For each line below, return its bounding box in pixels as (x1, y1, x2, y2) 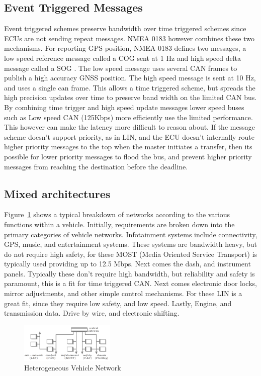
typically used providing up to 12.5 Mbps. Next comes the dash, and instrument (4, 258, 251, 269)
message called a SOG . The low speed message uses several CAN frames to (4, 62, 237, 73)
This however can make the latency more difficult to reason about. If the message (4, 122, 255, 132)
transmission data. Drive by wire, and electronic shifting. (4, 308, 180, 318)
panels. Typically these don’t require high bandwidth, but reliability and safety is (4, 268, 255, 278)
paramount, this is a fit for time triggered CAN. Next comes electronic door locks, (4, 278, 257, 289)
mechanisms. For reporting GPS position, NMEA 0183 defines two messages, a (4, 43, 246, 53)
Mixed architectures (4, 185, 111, 201)
